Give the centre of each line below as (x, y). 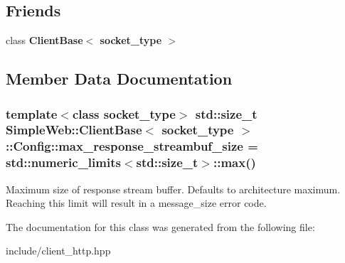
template (32, 113)
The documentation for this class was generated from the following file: (160, 226)
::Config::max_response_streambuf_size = (132, 146)
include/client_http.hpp (58, 251)
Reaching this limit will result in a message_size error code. (136, 203)
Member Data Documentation (119, 79)
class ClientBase (44, 40)
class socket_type (124, 113)
